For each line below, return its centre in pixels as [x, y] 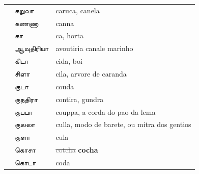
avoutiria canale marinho [94, 48]
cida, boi [69, 61]
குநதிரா [26, 99]
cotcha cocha [77, 150]
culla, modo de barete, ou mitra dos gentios [123, 124]
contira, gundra [80, 99]
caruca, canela [78, 10]
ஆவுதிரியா [32, 48]
